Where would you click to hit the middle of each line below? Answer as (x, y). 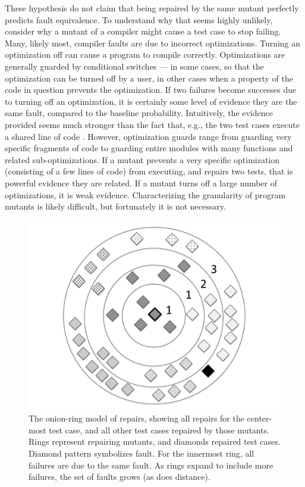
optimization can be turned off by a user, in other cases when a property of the (149, 78)
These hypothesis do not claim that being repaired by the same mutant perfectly (152, 8)
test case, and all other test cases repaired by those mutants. (159, 430)
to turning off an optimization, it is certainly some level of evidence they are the (151, 101)
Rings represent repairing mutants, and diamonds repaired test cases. (155, 441)
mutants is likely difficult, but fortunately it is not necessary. (115, 206)
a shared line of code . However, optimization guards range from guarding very (148, 136)
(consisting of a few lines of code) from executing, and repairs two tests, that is (149, 171)
